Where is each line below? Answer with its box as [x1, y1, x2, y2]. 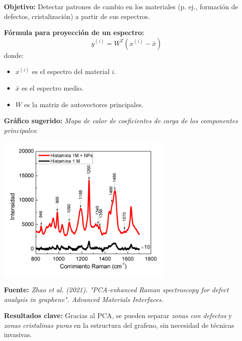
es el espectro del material [32, 66, 110, 76]
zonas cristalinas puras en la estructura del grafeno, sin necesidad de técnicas [4, 320, 234, 330]
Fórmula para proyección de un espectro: [4, 27, 144, 38]
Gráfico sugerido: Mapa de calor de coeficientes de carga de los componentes [4, 115, 238, 126]
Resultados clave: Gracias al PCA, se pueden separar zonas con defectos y [4, 310, 232, 321]
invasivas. [4, 329, 32, 340]
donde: [4, 50, 24, 60]
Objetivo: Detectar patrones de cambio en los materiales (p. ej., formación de [4, 1, 238, 11]
